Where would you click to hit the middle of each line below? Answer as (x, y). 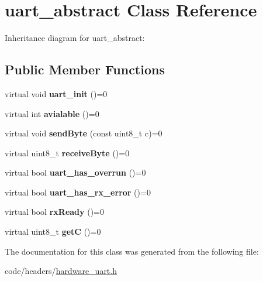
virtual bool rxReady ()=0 (55, 212)
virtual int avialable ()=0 (52, 113)
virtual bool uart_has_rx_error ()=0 (78, 192)
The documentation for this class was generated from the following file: (132, 251)
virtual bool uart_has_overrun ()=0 (75, 172)
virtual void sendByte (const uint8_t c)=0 (84, 133)
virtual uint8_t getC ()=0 (53, 232)
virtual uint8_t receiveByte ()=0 (67, 153)
